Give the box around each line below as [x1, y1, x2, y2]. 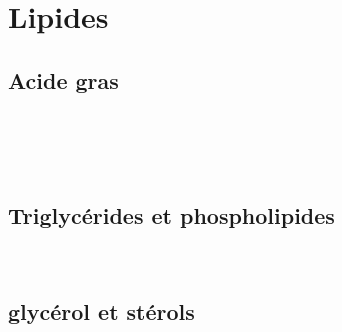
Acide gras [8, 64, 119, 95]
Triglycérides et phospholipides [8, 199, 335, 230]
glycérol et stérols [8, 295, 195, 326]
